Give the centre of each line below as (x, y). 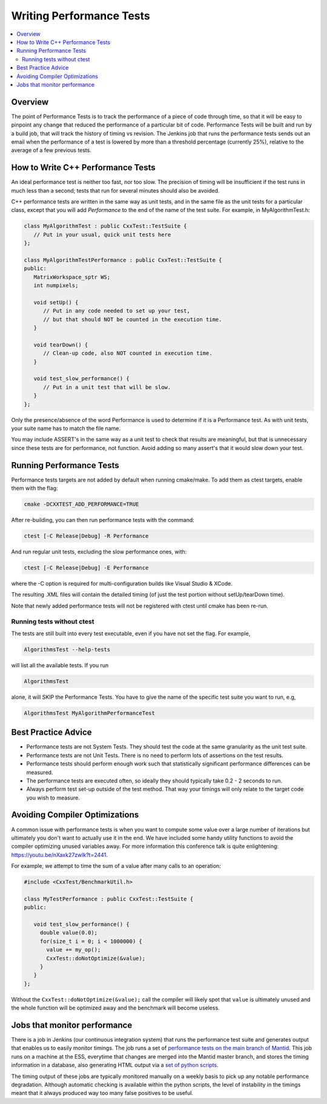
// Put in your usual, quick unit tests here (102, 234)
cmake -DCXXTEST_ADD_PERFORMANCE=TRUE (81, 504)
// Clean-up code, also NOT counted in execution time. (128, 353)
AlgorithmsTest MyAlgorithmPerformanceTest (90, 713)
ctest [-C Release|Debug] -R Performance (86, 536)
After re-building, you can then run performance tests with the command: (103, 520)
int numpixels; (56, 286)
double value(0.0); (69, 933)
